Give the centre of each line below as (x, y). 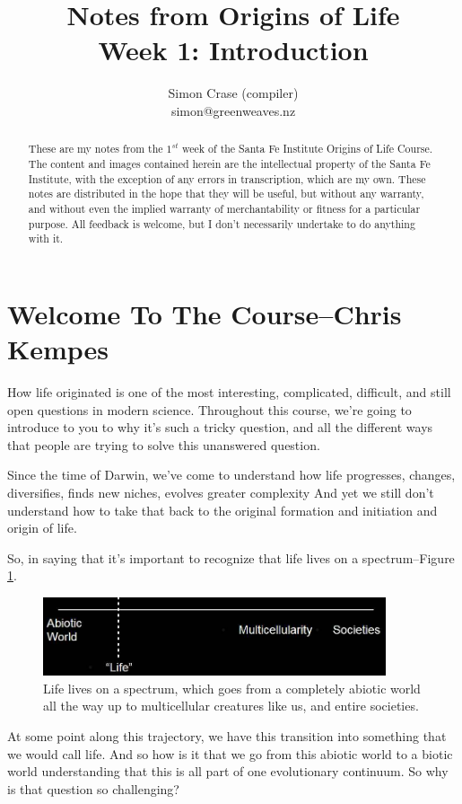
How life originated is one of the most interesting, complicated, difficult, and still (229, 392)
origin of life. (42, 528)
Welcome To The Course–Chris (205, 313)
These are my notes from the (96, 149)
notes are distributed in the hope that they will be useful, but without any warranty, (226, 194)
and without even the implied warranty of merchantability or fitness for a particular (224, 208)
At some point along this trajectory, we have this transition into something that (227, 736)
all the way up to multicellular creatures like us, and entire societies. (231, 706)
